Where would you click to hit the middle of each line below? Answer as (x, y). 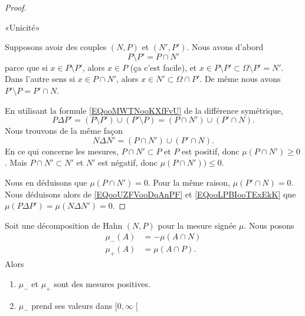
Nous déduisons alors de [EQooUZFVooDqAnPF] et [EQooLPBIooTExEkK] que (150, 194)
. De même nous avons (240, 79)
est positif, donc (211, 151)
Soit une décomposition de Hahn (64, 225)
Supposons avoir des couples (56, 47)
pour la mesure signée (197, 225)
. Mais (16, 162)
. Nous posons (269, 225)
